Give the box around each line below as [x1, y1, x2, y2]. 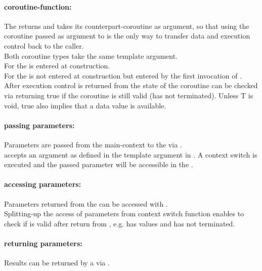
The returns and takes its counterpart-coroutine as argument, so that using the [4, 20, 249, 31]
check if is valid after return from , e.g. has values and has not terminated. [4, 218, 235, 228]
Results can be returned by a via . [4, 257, 110, 268]
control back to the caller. [4, 40, 84, 51]
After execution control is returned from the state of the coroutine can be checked [4, 80, 258, 91]
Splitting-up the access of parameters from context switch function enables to [4, 208, 244, 219]
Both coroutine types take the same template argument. [4, 50, 178, 61]
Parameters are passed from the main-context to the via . [4, 139, 182, 149]
